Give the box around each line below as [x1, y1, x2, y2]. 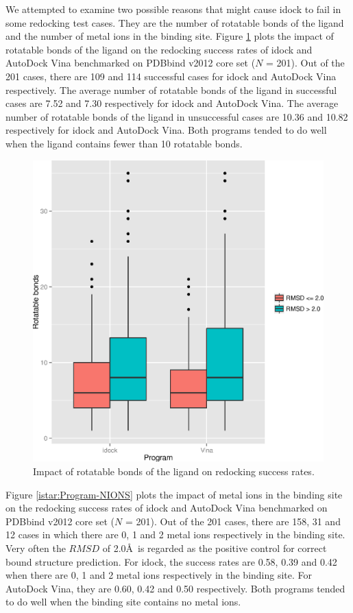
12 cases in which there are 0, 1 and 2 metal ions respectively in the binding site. [5, 527, 345, 542]
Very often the [5, 540, 66, 555]
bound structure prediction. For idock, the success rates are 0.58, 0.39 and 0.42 [5, 554, 337, 568]
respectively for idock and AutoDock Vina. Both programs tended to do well [5, 123, 327, 137]
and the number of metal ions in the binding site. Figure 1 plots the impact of [5, 29, 334, 43]
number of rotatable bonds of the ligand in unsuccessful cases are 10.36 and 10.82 [5, 109, 348, 123]
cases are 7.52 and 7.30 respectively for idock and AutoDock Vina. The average [5, 96, 339, 110]
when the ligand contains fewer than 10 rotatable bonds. [5, 136, 243, 150]
